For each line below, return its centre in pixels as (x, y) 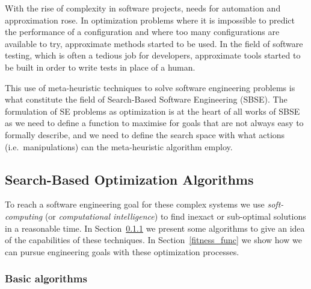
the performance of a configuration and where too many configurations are (142, 32)
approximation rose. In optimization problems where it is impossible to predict (150, 20)
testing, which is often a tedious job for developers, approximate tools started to (153, 55)
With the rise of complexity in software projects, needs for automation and (143, 8)
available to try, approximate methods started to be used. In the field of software (154, 43)
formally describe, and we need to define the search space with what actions (145, 134)
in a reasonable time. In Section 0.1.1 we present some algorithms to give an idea (155, 228)
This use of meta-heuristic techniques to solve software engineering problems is (150, 87)
